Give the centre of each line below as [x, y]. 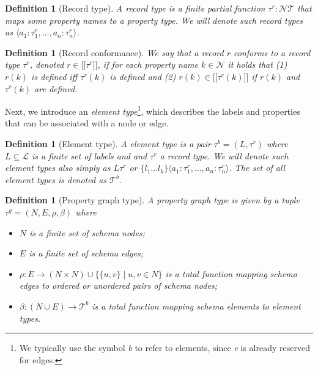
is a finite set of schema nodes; [87, 232]
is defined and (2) [143, 76]
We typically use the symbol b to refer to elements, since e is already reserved [165, 348]
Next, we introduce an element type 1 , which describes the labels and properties [153, 110]
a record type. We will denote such [224, 155]
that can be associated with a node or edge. [87, 123]
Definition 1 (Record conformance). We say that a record [114, 52]
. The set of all [257, 168]
